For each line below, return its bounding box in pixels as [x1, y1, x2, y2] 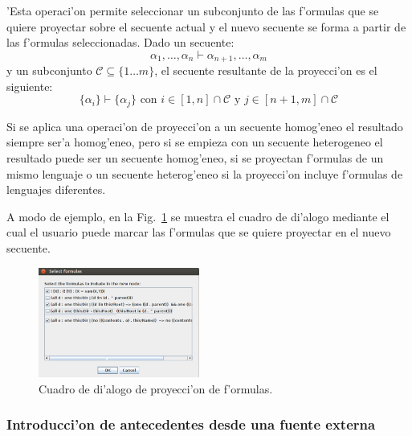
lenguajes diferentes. [6, 181, 106, 198]
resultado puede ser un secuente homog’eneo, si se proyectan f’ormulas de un [6, 150, 384, 167]
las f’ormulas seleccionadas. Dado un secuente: [6, 34, 235, 51]
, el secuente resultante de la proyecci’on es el [154, 62, 377, 79]
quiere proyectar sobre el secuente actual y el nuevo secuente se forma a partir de [6, 18, 406, 35]
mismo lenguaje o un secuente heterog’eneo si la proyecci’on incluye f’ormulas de [6, 165, 403, 182]
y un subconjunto [6, 62, 92, 79]
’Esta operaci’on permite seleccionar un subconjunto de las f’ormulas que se [6, 2, 379, 19]
